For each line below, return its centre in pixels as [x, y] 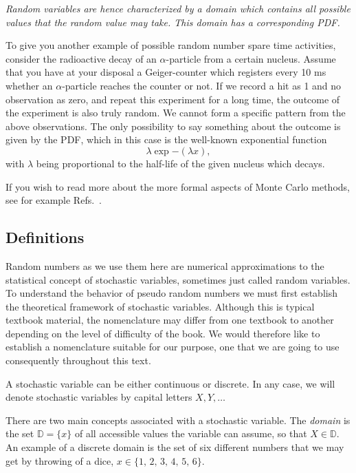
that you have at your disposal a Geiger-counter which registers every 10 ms [166, 72]
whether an [29, 85]
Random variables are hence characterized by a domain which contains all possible [178, 8]
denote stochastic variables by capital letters [99, 397]
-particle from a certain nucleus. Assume [251, 58]
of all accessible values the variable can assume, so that [191, 433]
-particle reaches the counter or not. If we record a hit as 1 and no [202, 85]
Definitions [45, 237]
